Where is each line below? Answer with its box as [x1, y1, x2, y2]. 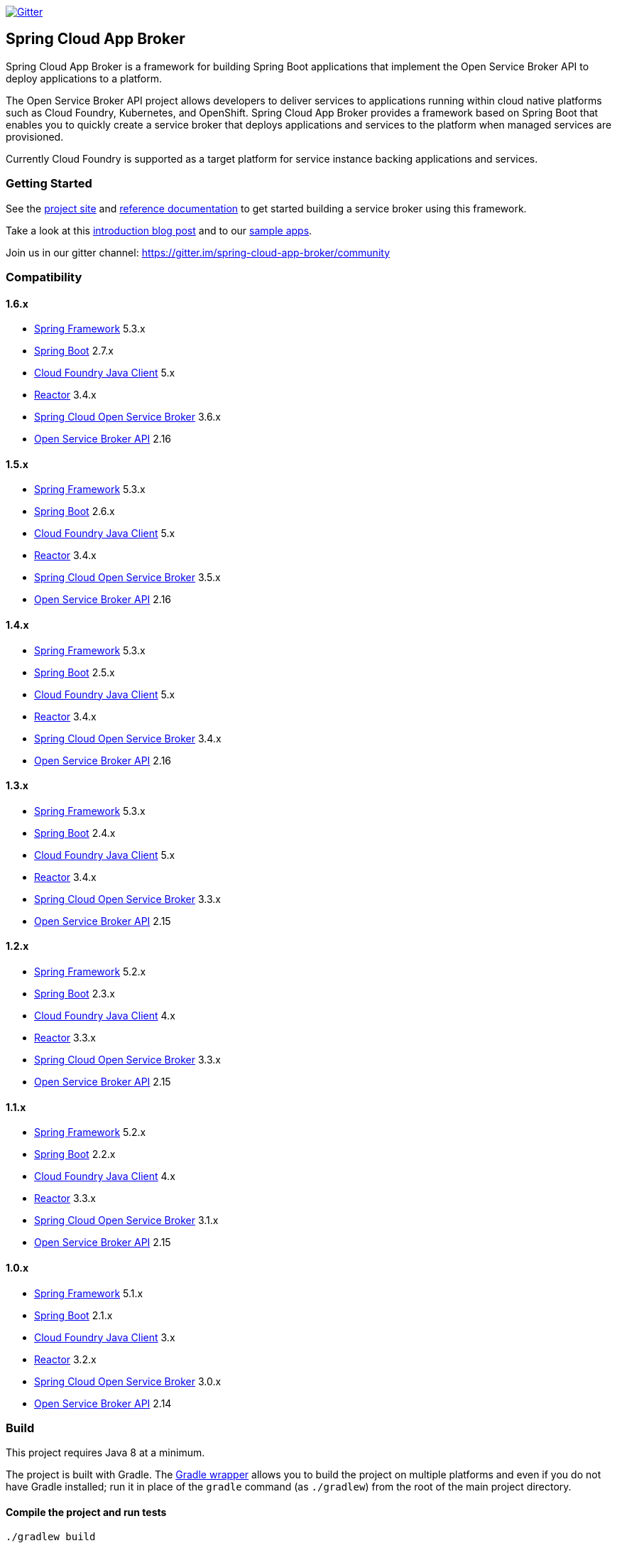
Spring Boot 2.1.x [34, 1309, 113, 1321]
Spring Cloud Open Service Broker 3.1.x [34, 1214, 219, 1227]
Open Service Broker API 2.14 [34, 1397, 172, 1409]
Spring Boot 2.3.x [34, 987, 115, 1000]
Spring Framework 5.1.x [34, 1287, 143, 1299]
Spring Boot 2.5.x [34, 666, 115, 678]
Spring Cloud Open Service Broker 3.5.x [34, 571, 221, 584]
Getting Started [6, 176, 92, 191]
